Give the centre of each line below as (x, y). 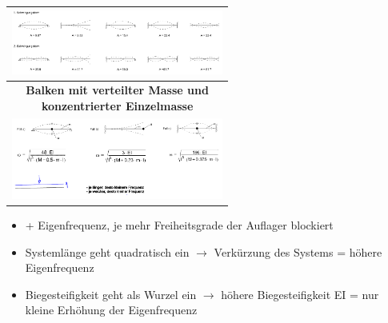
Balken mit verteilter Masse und (117, 90)
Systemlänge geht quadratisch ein (107, 251)
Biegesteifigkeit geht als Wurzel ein (111, 294)
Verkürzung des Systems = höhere (298, 251)
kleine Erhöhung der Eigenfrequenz (111, 310)
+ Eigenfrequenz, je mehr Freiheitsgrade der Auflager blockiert (179, 224)
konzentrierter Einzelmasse (117, 106)
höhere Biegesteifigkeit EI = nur (300, 294)
